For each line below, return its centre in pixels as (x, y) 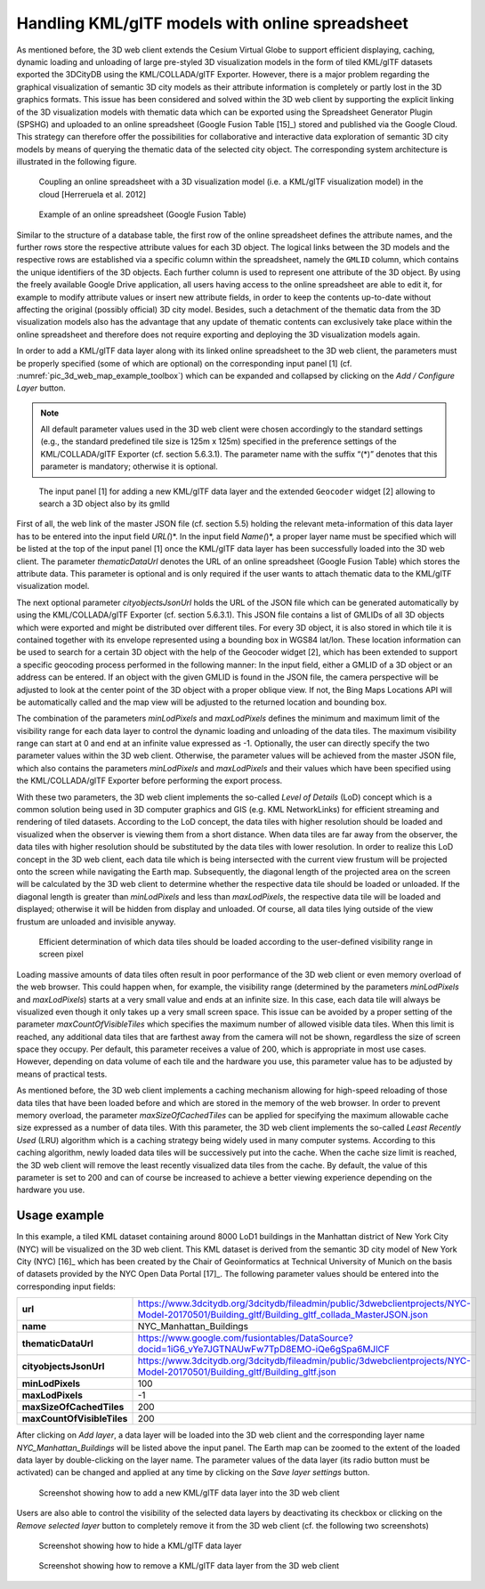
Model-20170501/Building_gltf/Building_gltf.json (237, 1372)
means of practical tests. (62, 1074)
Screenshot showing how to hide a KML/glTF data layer (140, 1545)
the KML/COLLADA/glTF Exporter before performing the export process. (150, 781)
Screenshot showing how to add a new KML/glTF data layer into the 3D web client (189, 1492)
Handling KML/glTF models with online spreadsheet (213, 23)
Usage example (61, 1216)
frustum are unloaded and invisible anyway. (97, 922)
